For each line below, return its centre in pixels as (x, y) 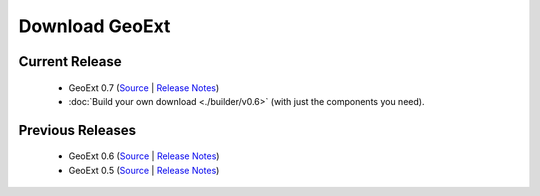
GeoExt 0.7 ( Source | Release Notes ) (144, 87)
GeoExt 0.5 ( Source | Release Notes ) (144, 170)
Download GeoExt (94, 26)
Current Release (70, 61)
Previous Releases (77, 130)
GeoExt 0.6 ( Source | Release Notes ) (144, 156)
